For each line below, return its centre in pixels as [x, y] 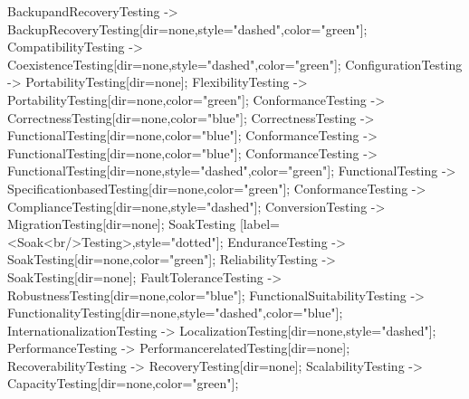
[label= [259, 224]
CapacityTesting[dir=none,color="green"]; [123, 383]
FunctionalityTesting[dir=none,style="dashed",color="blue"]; [175, 313]
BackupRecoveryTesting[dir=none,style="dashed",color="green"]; [187, 28]
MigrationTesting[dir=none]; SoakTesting [122, 224]
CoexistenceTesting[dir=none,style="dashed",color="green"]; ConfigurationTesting [235, 64]
